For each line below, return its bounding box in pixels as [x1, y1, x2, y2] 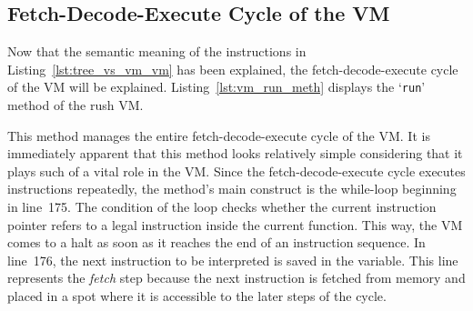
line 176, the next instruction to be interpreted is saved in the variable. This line [7, 250, 458, 269]
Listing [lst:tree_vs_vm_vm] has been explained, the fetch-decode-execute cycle [7, 59, 458, 78]
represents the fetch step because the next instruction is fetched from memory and [7, 268, 466, 287]
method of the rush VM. [7, 95, 144, 115]
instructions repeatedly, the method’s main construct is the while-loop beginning [7, 179, 457, 198]
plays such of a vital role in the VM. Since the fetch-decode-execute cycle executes [7, 161, 466, 180]
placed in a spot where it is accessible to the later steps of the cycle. [7, 286, 387, 305]
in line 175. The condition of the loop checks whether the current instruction [7, 197, 437, 216]
